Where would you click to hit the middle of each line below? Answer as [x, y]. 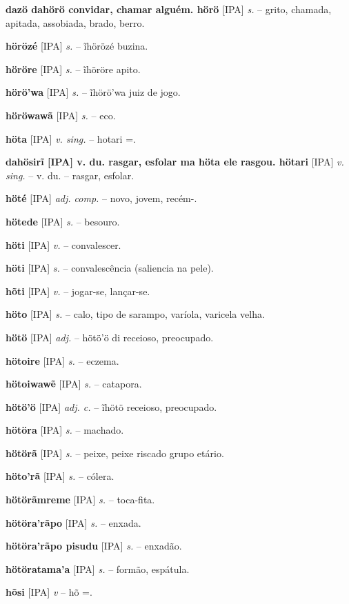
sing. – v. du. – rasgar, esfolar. [70, 175]
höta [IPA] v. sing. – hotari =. [71, 138]
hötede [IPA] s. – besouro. [63, 221]
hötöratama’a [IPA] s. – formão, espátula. [98, 568]
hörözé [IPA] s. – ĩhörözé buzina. [77, 46]
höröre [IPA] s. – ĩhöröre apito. [73, 69]
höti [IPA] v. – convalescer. [63, 244]
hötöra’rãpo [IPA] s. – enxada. [73, 522]
